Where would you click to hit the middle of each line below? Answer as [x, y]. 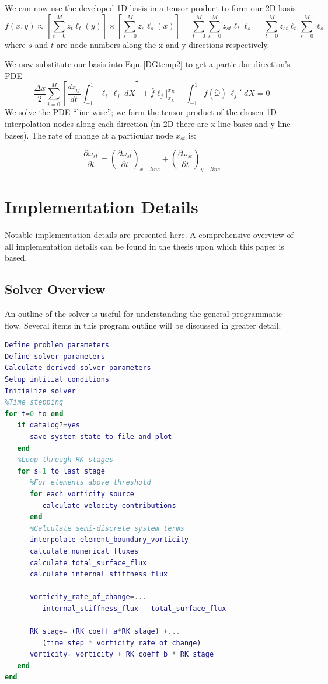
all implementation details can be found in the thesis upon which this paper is [144, 246]
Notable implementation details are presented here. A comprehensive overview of [149, 235]
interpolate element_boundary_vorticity [109, 540]
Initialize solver [40, 391]
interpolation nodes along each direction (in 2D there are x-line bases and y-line [148, 123]
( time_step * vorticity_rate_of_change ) [122, 643]
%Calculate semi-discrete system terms [107, 528]
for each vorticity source [82, 494]
